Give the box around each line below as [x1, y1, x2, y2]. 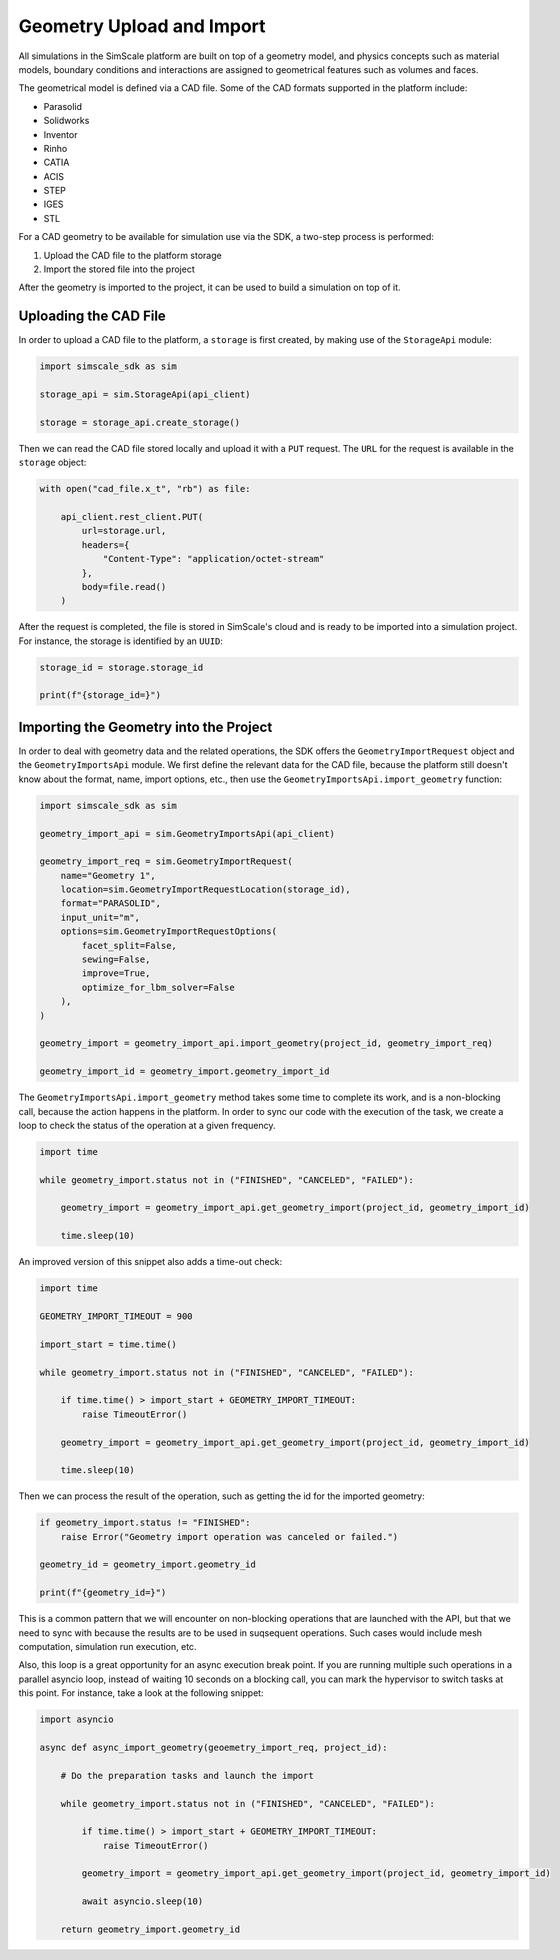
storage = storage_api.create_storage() [39, 416, 240, 428]
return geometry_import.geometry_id [60, 1924, 240, 1935]
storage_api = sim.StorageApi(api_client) [39, 389, 251, 400]
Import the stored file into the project [43, 263, 195, 275]
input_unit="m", [60, 911, 140, 923]
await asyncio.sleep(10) [81, 1896, 204, 1907]
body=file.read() [81, 581, 167, 592]
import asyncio [39, 1714, 114, 1725]
